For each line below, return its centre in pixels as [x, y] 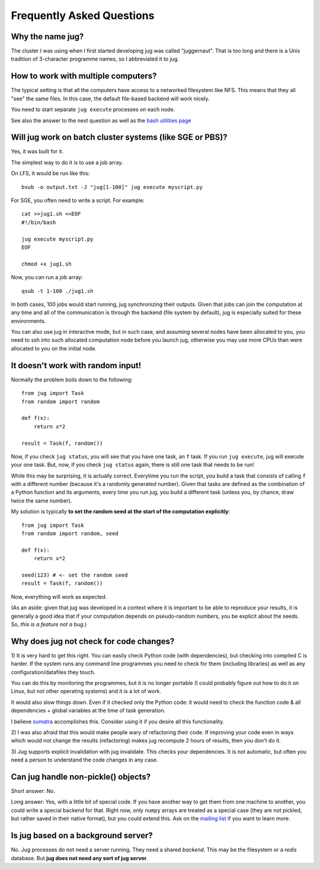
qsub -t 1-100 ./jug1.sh [57, 291]
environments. [28, 321]
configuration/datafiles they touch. [53, 672]
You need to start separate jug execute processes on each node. [93, 109]
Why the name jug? [47, 37]
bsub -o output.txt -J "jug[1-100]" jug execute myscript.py [112, 187]
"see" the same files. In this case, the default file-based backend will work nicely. [110, 99]
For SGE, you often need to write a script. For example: [78, 200]
